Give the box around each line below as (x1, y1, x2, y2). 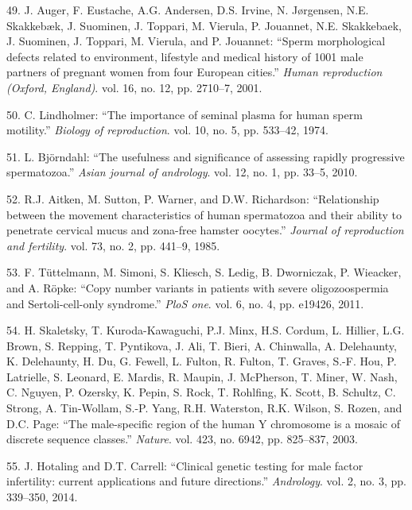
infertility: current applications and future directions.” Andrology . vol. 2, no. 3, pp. (6, 473, 406, 489)
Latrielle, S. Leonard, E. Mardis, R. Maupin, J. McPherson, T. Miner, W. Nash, (6, 368, 398, 384)
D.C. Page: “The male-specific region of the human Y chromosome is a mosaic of (6, 415, 400, 431)
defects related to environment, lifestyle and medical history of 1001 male (6, 48, 363, 64)
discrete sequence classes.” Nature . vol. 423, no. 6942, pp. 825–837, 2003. (6, 431, 358, 447)
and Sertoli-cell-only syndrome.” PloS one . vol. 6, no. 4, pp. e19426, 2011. (6, 295, 364, 311)
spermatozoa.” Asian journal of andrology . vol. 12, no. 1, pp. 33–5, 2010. (6, 164, 358, 180)
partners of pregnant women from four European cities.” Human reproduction (6, 64, 383, 80)
